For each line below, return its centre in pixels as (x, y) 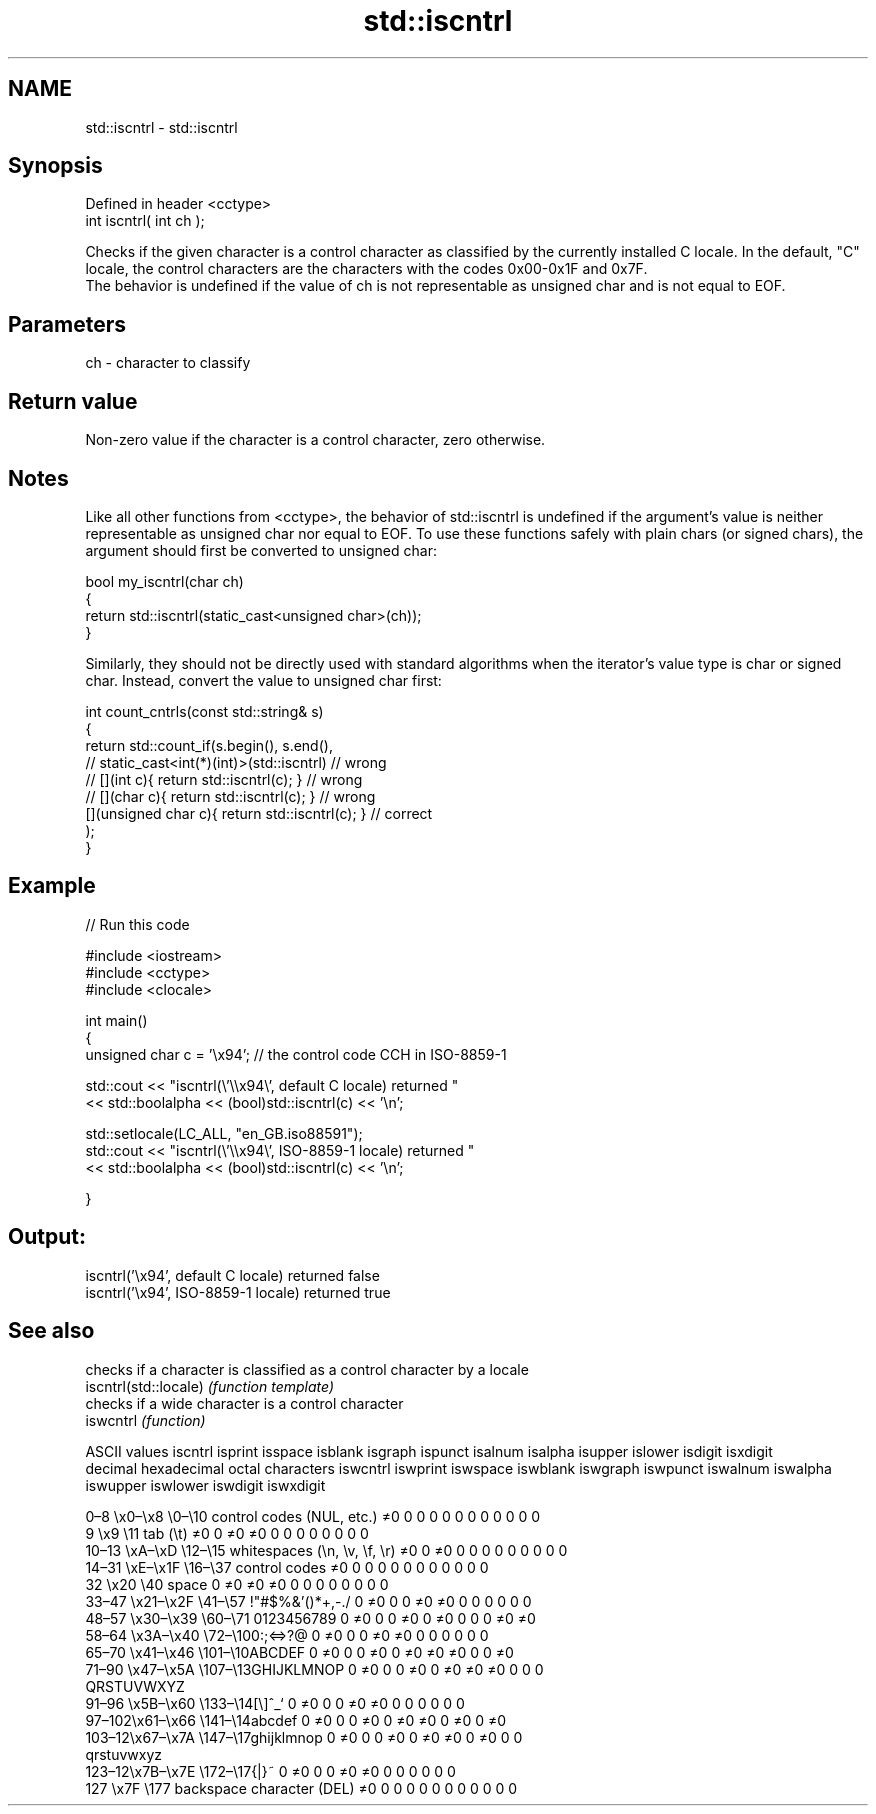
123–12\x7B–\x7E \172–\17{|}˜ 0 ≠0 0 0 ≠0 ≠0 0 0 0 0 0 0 (270, 1771)
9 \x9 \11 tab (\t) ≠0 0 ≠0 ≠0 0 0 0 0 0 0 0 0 (227, 1533)
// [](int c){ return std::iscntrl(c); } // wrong (224, 779)
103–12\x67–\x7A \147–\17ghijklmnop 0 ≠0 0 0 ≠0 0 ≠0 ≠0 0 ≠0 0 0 (304, 1737)
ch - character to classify (168, 363)
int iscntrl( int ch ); (145, 221)
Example (52, 886)
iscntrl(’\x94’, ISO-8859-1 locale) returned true (238, 1292)
